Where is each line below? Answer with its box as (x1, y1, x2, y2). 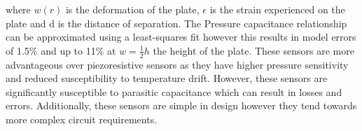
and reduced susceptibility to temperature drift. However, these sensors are (6, 71, 328, 85)
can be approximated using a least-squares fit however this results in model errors (6, 29, 356, 44)
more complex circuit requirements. (6, 111, 158, 126)
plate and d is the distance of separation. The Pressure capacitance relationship (6, 15, 347, 30)
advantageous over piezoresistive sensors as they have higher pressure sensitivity (6, 57, 349, 71)
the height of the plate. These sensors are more (153, 43, 354, 57)
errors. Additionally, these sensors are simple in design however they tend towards (6, 98, 357, 113)
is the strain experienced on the (209, 2, 345, 16)
